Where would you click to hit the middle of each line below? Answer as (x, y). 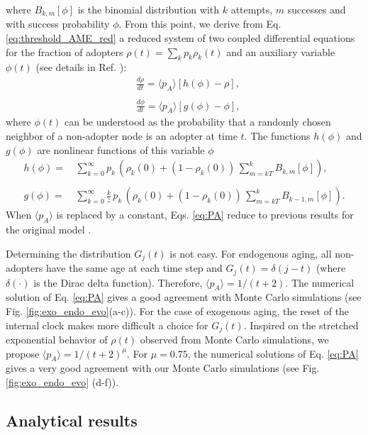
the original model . (49, 230)
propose (23, 353)
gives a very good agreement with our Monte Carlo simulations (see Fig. (163, 368)
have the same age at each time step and (134, 268)
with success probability (58, 24)
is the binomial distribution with (149, 9)
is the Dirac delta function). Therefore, (118, 282)
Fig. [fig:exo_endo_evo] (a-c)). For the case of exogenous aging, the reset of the (178, 310)
